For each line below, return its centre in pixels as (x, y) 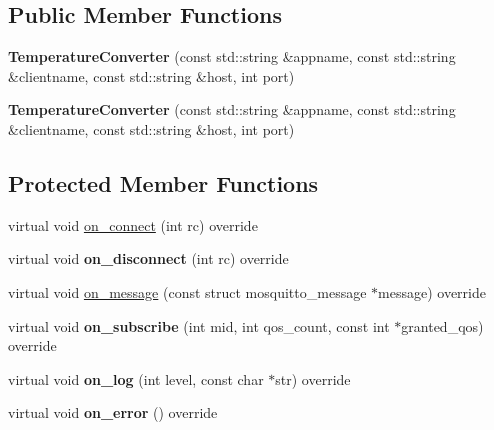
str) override (313, 378)
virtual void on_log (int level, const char (136, 378)
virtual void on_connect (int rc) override (133, 224)
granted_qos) (442, 325)
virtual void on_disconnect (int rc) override (148, 258)
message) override (432, 291)
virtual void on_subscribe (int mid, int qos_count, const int (199, 325)
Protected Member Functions (163, 182)
